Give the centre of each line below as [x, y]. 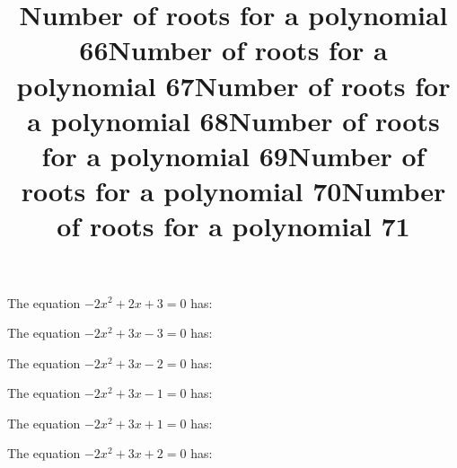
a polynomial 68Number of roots [233, 120]
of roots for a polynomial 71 [233, 226]
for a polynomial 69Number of [233, 155]
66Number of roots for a [233, 50]
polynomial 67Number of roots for [233, 85]
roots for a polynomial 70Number [233, 191]
